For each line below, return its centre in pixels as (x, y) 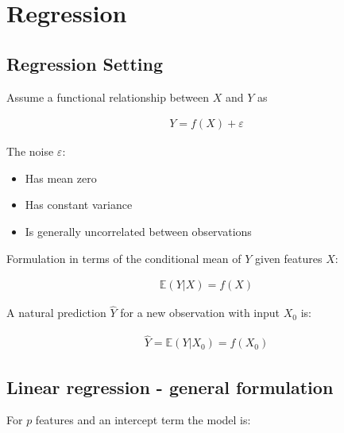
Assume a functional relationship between (108, 97)
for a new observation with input (200, 313)
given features (289, 258)
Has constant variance (79, 205)
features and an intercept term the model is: (143, 420)
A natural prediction (56, 313)
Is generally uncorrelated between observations (138, 231)
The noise (30, 151)
